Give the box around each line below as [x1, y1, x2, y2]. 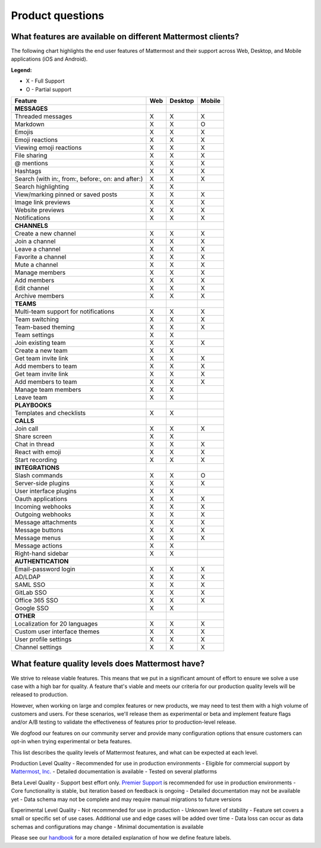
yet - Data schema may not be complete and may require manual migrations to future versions [11, 796, 242, 803]
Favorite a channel [14, 253, 67, 261]
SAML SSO [14, 580, 46, 589]
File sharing [14, 152, 48, 160]
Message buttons [14, 526, 64, 535]
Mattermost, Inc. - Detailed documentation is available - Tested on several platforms [11, 768, 217, 775]
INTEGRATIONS [14, 464, 60, 472]
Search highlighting [14, 183, 70, 191]
